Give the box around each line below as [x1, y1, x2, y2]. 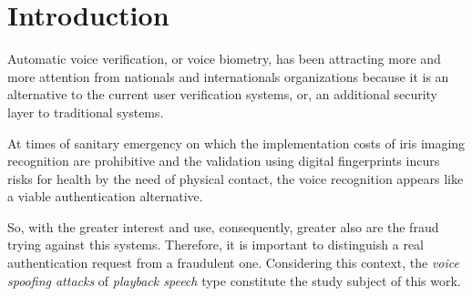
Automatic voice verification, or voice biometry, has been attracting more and [7, 49, 441, 68]
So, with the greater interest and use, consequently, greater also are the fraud [7, 217, 439, 236]
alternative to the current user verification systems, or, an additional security [7, 85, 437, 104]
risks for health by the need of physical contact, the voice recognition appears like [7, 168, 464, 188]
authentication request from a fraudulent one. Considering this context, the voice [7, 253, 459, 272]
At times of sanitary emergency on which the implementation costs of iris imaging [7, 133, 466, 152]
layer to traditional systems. [7, 102, 164, 121]
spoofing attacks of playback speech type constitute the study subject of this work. [7, 270, 461, 290]
